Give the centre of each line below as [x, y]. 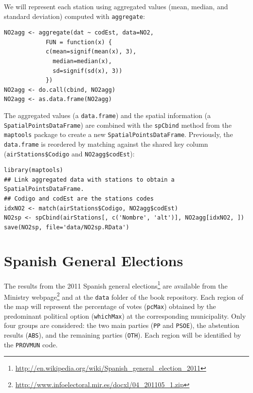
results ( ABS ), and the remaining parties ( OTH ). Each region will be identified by [123, 335]
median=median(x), [82, 61]
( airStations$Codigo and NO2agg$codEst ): [69, 153]
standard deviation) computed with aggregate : [74, 16]
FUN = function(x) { [79, 42]
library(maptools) [34, 170]
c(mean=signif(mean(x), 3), [91, 52]
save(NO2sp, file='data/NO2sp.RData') [67, 227]
